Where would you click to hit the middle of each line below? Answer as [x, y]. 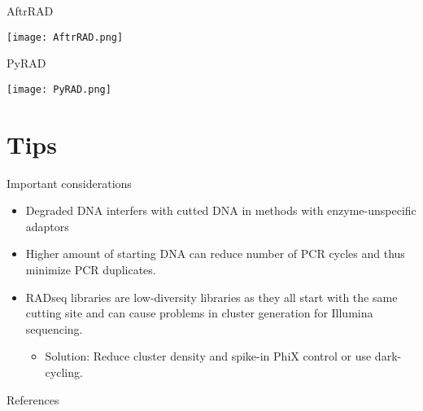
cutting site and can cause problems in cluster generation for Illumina [199, 313]
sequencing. [54, 328]
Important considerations [69, 183]
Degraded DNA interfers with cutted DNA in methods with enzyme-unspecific [221, 210]
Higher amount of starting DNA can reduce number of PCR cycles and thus [215, 254]
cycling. [64, 372]
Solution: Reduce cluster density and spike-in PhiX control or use [208, 356]
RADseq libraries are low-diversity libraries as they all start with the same [211, 297]
